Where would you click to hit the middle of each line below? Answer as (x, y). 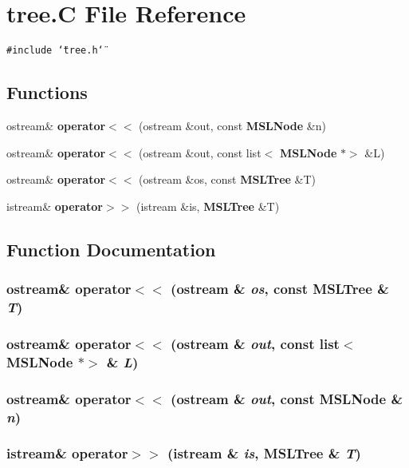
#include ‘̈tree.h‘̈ (55, 51)
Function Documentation (111, 249)
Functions (47, 92)
